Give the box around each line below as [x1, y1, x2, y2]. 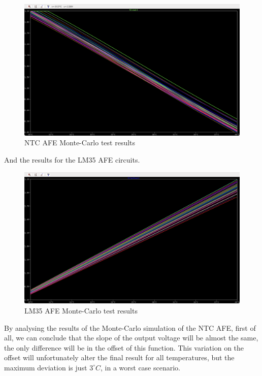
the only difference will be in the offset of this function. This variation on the [4, 342, 244, 353]
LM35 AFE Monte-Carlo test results [24, 305, 138, 316]
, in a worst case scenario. [101, 362, 180, 372]
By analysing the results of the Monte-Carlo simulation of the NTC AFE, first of [4, 322, 256, 333]
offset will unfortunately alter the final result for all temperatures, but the [4, 352, 235, 363]
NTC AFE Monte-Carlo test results [24, 137, 136, 148]
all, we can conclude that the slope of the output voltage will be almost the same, [4, 332, 258, 343]
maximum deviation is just [4, 362, 87, 372]
